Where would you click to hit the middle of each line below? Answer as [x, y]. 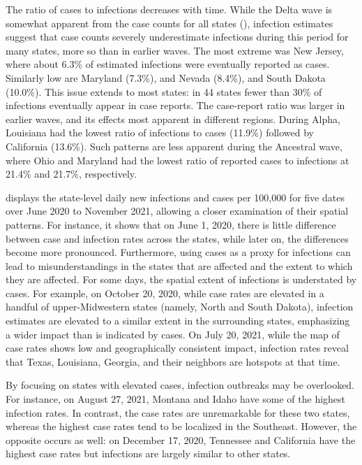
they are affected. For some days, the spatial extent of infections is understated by [181, 279]
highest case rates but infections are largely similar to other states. [148, 453]
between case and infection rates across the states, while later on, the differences [177, 238]
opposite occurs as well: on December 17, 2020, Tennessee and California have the [181, 439]
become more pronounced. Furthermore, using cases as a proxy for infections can [178, 252]
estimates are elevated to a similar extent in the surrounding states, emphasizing [178, 321]
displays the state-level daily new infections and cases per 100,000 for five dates [175, 197]
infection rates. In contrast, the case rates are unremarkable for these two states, [178, 412]
